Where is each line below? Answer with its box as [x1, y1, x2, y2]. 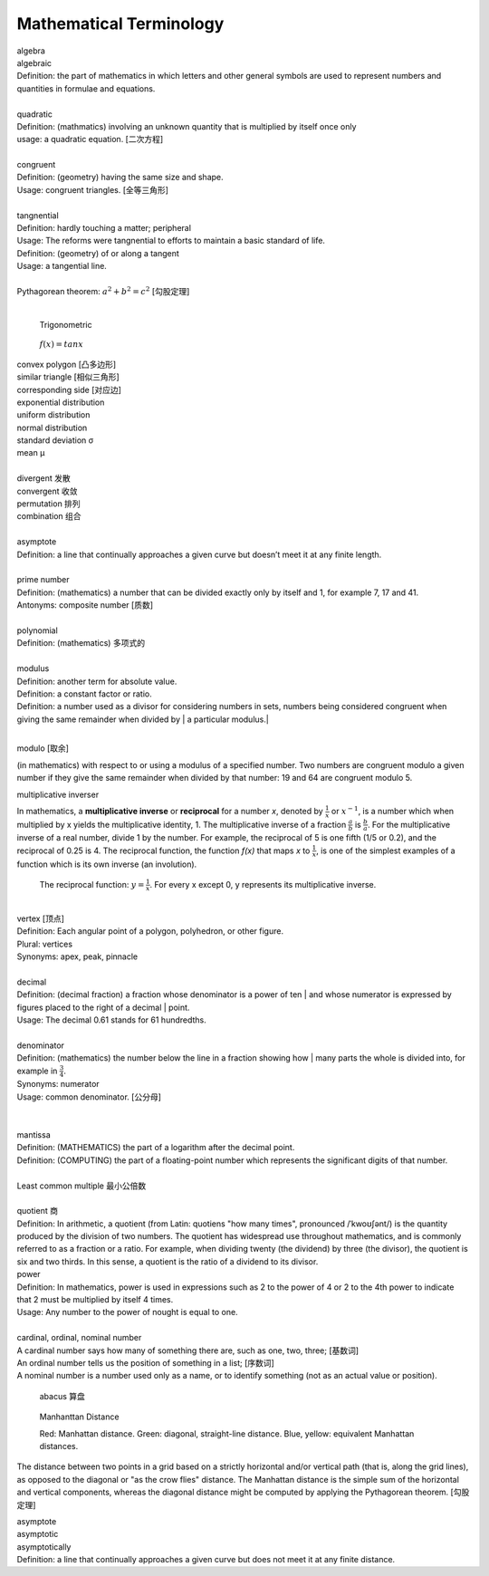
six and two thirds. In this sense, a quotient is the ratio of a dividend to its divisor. [16, 1255, 319, 1267]
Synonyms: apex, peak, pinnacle [16, 951, 139, 962]
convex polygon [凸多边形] [16, 359, 117, 370]
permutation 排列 [16, 498, 81, 509]
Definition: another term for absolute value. [16, 676, 177, 687]
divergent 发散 [16, 473, 72, 484]
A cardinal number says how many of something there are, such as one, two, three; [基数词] [16, 1345, 360, 1356]
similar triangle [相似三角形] [16, 371, 120, 382]
